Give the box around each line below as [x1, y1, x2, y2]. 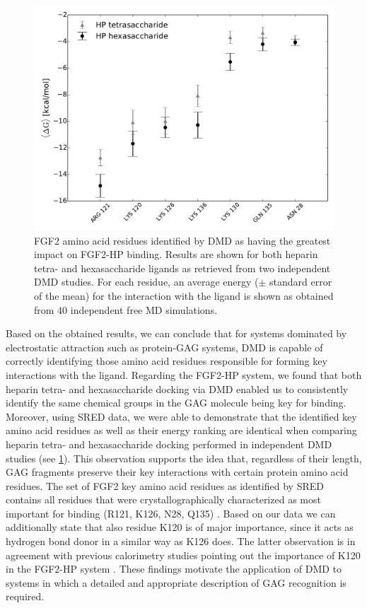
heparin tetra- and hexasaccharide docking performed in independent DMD [6, 436, 332, 451]
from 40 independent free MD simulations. [34, 302, 218, 317]
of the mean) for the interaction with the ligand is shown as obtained [34, 288, 334, 303]
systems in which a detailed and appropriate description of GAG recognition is [6, 575, 346, 590]
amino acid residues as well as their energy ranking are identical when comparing [6, 423, 357, 438]
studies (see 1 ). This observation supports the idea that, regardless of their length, [6, 450, 362, 465]
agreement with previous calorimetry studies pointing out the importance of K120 [6, 547, 361, 562]
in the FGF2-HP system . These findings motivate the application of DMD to [6, 561, 342, 576]
